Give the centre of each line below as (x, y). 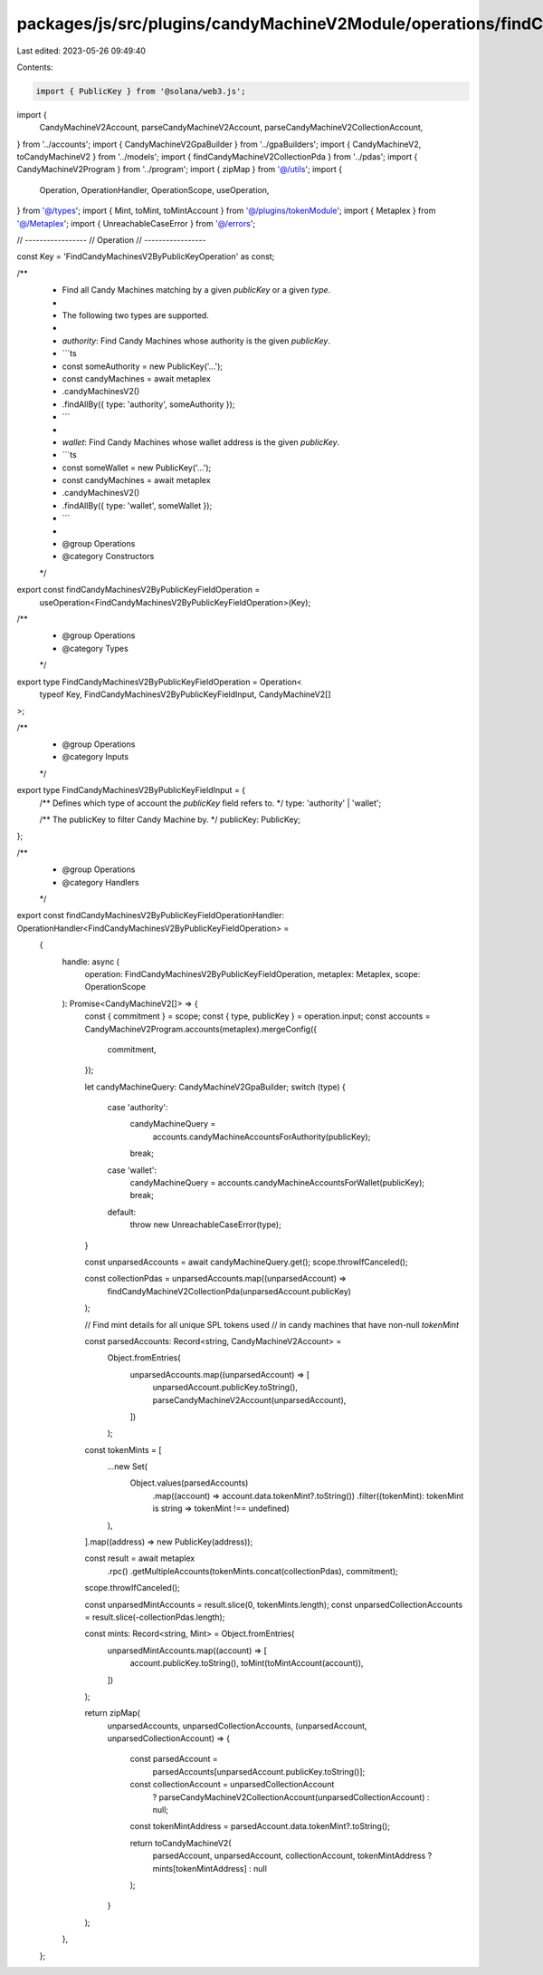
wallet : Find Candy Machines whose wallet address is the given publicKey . (201, 442)
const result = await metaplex (140, 1558)
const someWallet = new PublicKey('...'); (137, 468)
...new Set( (128, 1467)
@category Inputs (95, 757)
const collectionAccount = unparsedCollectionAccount (232, 1785)
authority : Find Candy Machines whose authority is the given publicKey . (196, 341)
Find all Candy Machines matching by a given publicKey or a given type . (196, 290)
